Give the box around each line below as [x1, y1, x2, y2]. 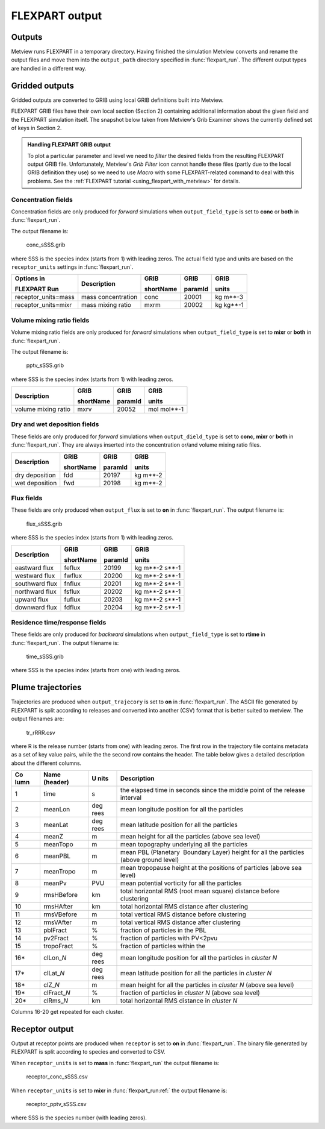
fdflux [64, 603, 81, 611]
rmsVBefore [43, 910, 78, 919]
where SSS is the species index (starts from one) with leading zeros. [11, 667, 181, 674]
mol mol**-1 [147, 405, 184, 414]
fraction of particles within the [120, 942, 206, 951]
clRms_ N [43, 996, 69, 1005]
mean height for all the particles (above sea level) [120, 832, 261, 841]
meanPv [43, 879, 67, 887]
